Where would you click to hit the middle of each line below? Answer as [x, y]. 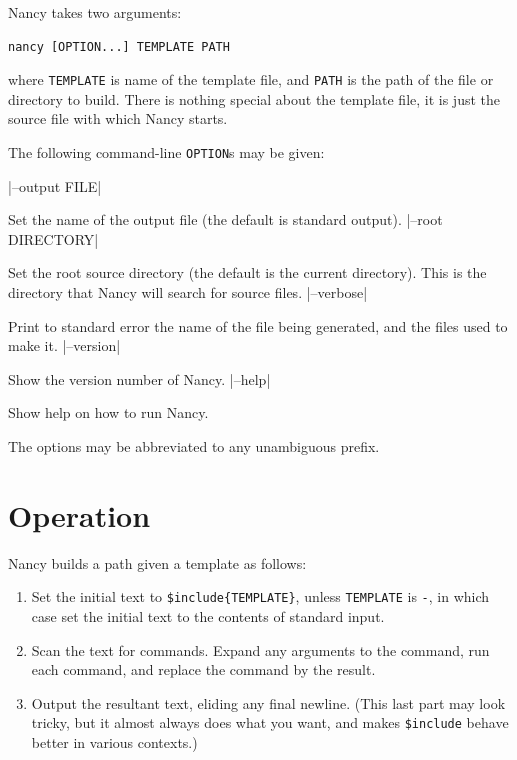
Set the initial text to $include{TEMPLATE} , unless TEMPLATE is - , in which [260, 596]
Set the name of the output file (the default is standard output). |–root [225, 219]
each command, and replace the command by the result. [203, 669]
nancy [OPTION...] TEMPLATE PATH [119, 46]
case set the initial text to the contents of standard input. [208, 616]
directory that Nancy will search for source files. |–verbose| [188, 292]
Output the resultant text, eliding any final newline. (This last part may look [268, 702]
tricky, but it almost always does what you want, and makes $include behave [270, 722]
